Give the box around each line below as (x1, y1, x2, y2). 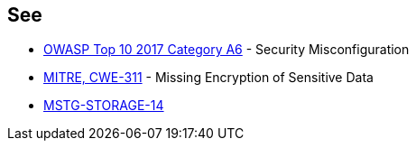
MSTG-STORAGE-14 (43, 97, 164, 114)
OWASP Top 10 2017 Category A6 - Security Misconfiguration (43, 42, 410, 58)
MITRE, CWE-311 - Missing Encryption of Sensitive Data (43, 69, 374, 86)
